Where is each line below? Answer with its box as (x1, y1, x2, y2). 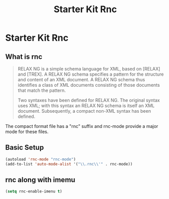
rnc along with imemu (5, 175, 76, 184)
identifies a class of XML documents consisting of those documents (17, 82, 160, 88)
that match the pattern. (17, 87, 66, 93)
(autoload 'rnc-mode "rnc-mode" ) (5, 156, 76, 162)
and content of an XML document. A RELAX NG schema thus (17, 77, 146, 82)
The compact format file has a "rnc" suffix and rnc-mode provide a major (5, 123, 158, 129)
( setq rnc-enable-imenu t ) (5, 189, 62, 194)
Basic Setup (5, 143, 44, 152)
